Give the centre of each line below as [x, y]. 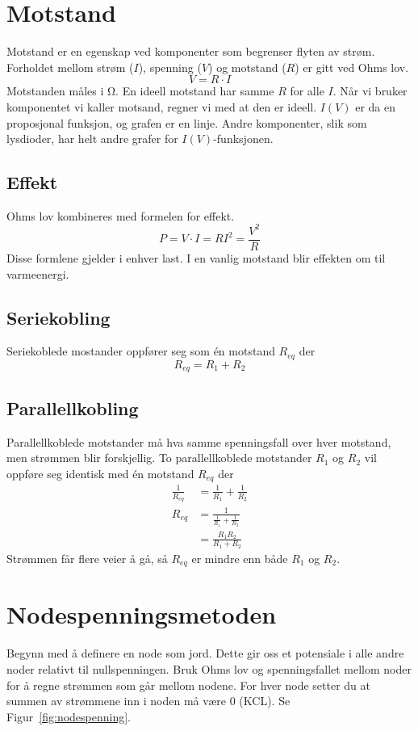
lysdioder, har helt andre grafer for [92, 139]
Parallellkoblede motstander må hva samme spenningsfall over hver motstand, [199, 441]
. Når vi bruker [370, 91]
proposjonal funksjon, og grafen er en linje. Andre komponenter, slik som [187, 122]
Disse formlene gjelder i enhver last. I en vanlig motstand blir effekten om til [196, 258]
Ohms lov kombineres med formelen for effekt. [121, 215]
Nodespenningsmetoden [142, 614]
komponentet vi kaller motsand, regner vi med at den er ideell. [162, 106]
